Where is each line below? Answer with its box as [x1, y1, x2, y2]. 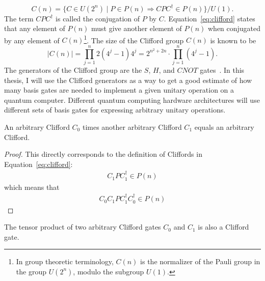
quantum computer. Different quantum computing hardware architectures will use [4, 94, 260, 105]
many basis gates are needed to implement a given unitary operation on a [4, 85, 234, 95]
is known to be [210, 35, 256, 45]
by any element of [4, 35, 60, 45]
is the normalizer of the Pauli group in [140, 256, 260, 267]
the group [16, 266, 46, 276]
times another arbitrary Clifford [82, 122, 182, 132]
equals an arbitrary [194, 122, 254, 132]
